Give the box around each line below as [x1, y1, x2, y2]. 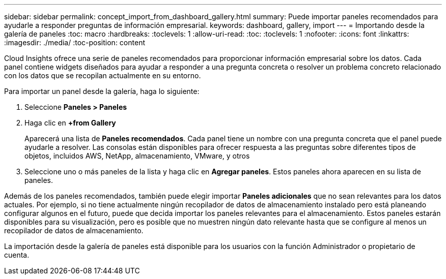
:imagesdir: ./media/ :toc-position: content [4, 38, 145, 47]
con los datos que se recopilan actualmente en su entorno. [4, 71, 201, 80]
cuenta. [4, 251, 30, 259]
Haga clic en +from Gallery [24, 118, 116, 127]
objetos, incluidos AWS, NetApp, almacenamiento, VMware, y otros [24, 151, 250, 160]
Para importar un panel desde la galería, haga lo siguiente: [4, 87, 200, 96]
